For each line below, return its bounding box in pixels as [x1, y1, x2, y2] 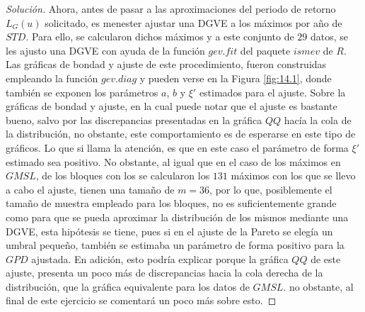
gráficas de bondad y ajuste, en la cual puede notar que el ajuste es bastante [6, 99, 337, 113]
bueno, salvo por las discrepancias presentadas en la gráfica [6, 112, 262, 127]
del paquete [240, 43, 291, 57]
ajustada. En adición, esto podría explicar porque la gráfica [31, 251, 289, 266]
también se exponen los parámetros [6, 84, 158, 99]
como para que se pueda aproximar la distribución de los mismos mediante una [6, 209, 349, 224]
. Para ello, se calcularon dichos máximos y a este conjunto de [25, 29, 294, 44]
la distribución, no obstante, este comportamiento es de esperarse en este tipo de [6, 126, 356, 141]
